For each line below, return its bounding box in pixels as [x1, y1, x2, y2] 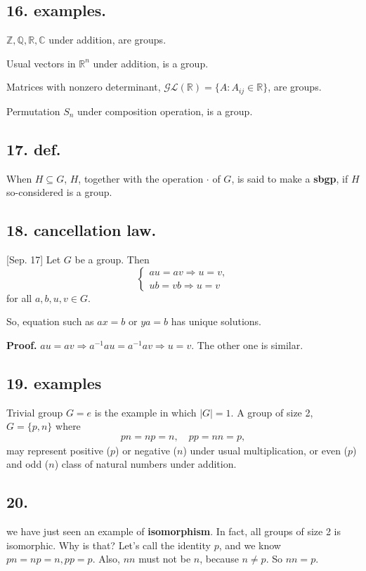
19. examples [6, 372, 102, 393]
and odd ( [6, 457, 49, 471]
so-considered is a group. [6, 185, 112, 199]
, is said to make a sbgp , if [231, 171, 348, 185]
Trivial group [6, 405, 63, 419]
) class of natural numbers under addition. [54, 457, 237, 471]
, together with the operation [78, 171, 204, 185]
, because [200, 551, 239, 566]
